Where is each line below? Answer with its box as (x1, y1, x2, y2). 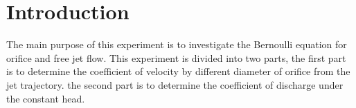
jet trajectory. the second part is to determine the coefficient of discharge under (6, 77, 344, 91)
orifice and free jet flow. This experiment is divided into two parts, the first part (6, 50, 346, 65)
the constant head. (6, 91, 85, 105)
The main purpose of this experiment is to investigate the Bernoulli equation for (6, 37, 347, 52)
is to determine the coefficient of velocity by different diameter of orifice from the (6, 64, 350, 78)
